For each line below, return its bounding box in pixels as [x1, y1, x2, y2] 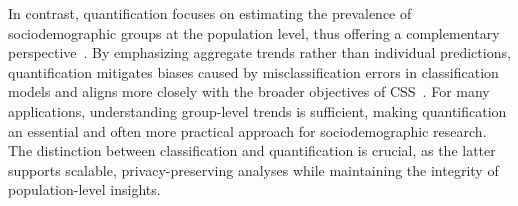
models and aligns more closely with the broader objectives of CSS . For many [8, 81, 490, 102]
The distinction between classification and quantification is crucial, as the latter [8, 140, 496, 161]
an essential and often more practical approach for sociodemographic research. [8, 120, 487, 141]
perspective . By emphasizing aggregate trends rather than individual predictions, [8, 42, 511, 63]
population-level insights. [8, 179, 161, 200]
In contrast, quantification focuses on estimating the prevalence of [8, 3, 412, 23]
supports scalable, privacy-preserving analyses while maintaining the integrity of [8, 159, 499, 180]
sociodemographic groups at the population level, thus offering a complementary [8, 22, 500, 43]
